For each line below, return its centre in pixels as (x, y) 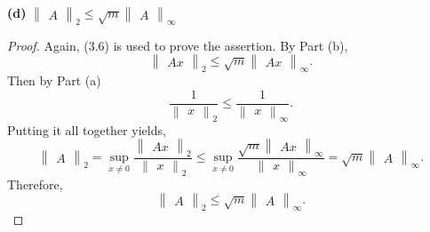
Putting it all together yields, (87, 129)
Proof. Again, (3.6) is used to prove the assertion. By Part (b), (178, 45)
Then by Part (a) (54, 80)
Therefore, (35, 184)
